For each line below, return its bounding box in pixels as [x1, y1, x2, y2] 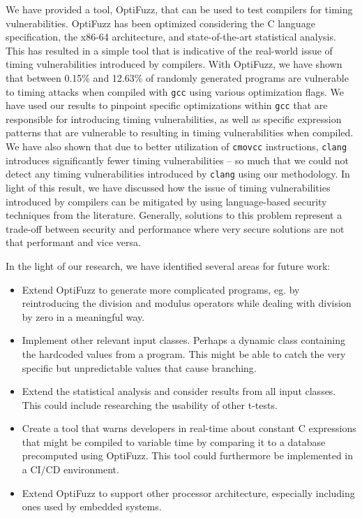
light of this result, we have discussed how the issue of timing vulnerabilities [6, 180, 331, 194]
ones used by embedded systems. [22, 499, 162, 514]
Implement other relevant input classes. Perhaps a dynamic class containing [22, 333, 345, 347]
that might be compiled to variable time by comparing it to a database [22, 434, 326, 449]
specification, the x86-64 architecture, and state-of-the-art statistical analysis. [6, 29, 336, 44]
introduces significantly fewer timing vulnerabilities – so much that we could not [6, 152, 349, 167]
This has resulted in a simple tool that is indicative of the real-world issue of [6, 43, 333, 57]
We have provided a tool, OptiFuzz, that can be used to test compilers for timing [6, 2, 353, 16]
